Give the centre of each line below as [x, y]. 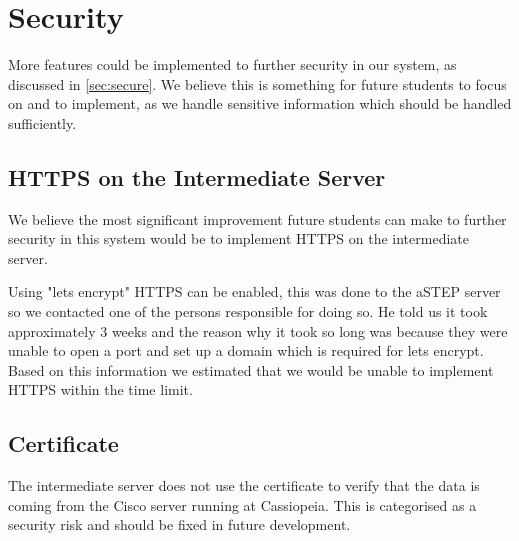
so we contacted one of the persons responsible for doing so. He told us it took [248, 311]
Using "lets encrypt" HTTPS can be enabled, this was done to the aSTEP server [254, 291]
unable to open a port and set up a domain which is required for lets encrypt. [246, 350]
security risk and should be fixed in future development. [179, 524]
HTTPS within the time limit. [100, 389]
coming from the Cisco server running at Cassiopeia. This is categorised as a [242, 504]
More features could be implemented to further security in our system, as [232, 64]
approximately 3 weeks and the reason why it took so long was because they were [258, 330]
